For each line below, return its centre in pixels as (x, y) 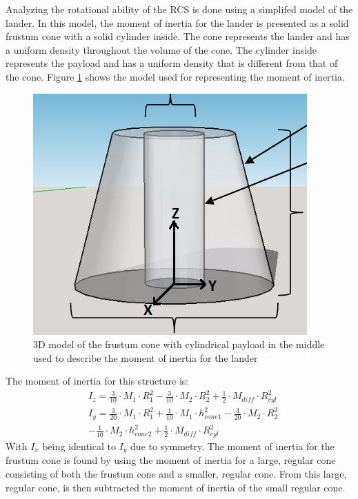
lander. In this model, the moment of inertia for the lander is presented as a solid (177, 22)
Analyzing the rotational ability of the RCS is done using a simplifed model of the (179, 9)
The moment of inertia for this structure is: (97, 381)
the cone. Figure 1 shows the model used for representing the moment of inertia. (175, 76)
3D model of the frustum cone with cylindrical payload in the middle (179, 344)
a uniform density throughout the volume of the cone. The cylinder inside (161, 49)
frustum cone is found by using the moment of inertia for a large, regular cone (171, 460)
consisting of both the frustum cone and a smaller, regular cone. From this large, (176, 473)
